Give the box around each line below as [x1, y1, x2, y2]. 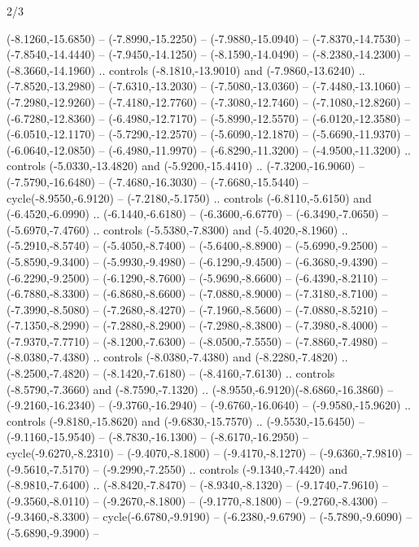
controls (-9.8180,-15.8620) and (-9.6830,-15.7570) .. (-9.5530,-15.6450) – [7, 412, 364, 429]
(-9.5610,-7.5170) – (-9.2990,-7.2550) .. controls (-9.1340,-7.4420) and [7, 460, 347, 477]
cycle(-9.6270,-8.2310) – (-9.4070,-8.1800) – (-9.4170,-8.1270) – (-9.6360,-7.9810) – [7, 444, 412, 462]
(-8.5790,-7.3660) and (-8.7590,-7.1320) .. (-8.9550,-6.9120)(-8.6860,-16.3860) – [7, 380, 394, 397]
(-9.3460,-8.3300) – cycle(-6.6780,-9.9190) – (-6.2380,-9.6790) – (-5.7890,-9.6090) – [7, 508, 412, 525]
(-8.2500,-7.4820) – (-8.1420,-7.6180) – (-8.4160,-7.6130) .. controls [7, 365, 335, 382]
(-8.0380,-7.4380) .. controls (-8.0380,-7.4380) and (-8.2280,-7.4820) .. [7, 348, 348, 365]
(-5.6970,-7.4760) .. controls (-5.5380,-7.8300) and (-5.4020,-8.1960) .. [7, 221, 348, 238]
